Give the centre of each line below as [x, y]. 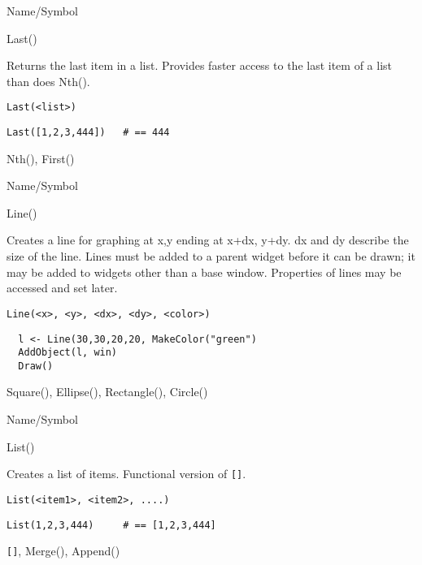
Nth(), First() [41, 158]
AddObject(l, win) [68, 353]
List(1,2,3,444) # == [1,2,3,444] [111, 525]
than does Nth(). [48, 81]
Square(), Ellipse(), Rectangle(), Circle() [107, 392]
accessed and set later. [62, 288]
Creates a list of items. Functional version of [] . [126, 474]
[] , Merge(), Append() [63, 551]
